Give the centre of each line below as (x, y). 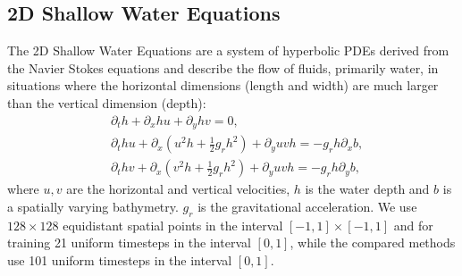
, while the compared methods (373, 243)
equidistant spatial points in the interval (173, 225)
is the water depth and (367, 189)
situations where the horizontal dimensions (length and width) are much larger (223, 85)
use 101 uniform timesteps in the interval (120, 259)
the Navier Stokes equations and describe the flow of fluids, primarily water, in (223, 67)
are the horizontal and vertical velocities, (178, 189)
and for (413, 225)
